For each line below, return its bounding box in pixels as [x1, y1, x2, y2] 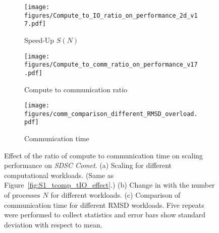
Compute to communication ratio [24, 84, 128, 94]
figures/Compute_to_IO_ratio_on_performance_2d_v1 [24, 12, 198, 19]
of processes [4, 190, 40, 200]
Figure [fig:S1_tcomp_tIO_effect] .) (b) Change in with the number [4, 180, 215, 190]
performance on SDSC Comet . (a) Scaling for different [4, 160, 172, 170]
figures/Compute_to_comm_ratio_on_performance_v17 [24, 61, 198, 69]
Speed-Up [24, 34, 54, 45]
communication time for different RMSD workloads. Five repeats [4, 199, 204, 210]
